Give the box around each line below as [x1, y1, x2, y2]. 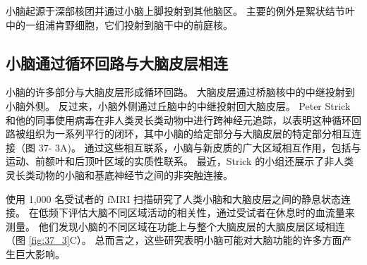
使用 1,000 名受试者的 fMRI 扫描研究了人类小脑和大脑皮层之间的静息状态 [6, 191, 342, 206]
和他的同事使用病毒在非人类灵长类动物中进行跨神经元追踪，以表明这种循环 [6, 112, 351, 127]
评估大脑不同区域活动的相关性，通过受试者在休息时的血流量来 [68, 205, 355, 220]
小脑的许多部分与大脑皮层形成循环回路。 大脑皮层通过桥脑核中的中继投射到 [6, 85, 355, 99]
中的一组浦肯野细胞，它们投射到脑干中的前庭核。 [6, 17, 233, 32]
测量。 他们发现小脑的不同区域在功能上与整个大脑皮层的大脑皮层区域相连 [6, 218, 345, 233]
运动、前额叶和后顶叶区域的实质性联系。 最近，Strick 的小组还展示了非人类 [6, 154, 354, 168]
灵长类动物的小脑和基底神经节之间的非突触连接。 [6, 167, 233, 182]
